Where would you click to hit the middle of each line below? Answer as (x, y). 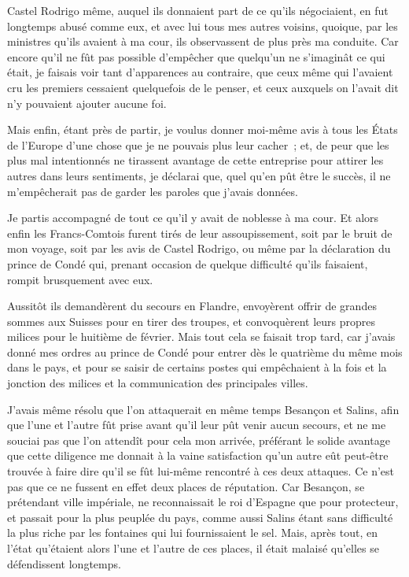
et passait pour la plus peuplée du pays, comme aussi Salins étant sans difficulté (200, 517)
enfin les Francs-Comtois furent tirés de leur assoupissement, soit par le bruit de (200, 233)
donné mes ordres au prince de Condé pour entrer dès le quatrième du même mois (205, 351)
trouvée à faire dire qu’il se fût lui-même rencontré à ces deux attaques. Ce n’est (201, 471)
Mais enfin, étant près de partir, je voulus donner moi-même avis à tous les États (203, 129)
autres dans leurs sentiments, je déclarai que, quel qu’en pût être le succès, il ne (199, 175)
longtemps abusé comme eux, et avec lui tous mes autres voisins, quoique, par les (203, 26)
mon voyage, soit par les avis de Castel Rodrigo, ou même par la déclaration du (199, 248)
